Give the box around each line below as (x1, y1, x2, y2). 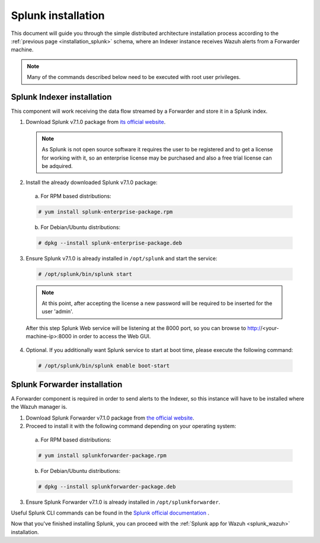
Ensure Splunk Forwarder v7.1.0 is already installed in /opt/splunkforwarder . (25, 498, 220, 506)
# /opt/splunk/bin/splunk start (38, 271, 133, 277)
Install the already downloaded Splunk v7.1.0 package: (25, 179, 158, 186)
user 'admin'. (41, 308, 73, 315)
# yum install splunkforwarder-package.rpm (38, 452, 167, 459)
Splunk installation (11, 9, 105, 22)
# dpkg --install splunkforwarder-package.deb (38, 483, 176, 490)
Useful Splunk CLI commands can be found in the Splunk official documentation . (11, 509, 210, 516)
